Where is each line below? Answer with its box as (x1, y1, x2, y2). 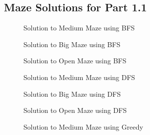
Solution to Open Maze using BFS (23, 55, 127, 66)
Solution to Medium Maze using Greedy (23, 121, 143, 132)
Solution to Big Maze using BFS (23, 39, 121, 49)
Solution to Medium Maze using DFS (23, 72, 135, 82)
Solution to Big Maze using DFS (23, 88, 121, 99)
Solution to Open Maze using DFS (23, 105, 127, 115)
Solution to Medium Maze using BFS (23, 23, 135, 33)
